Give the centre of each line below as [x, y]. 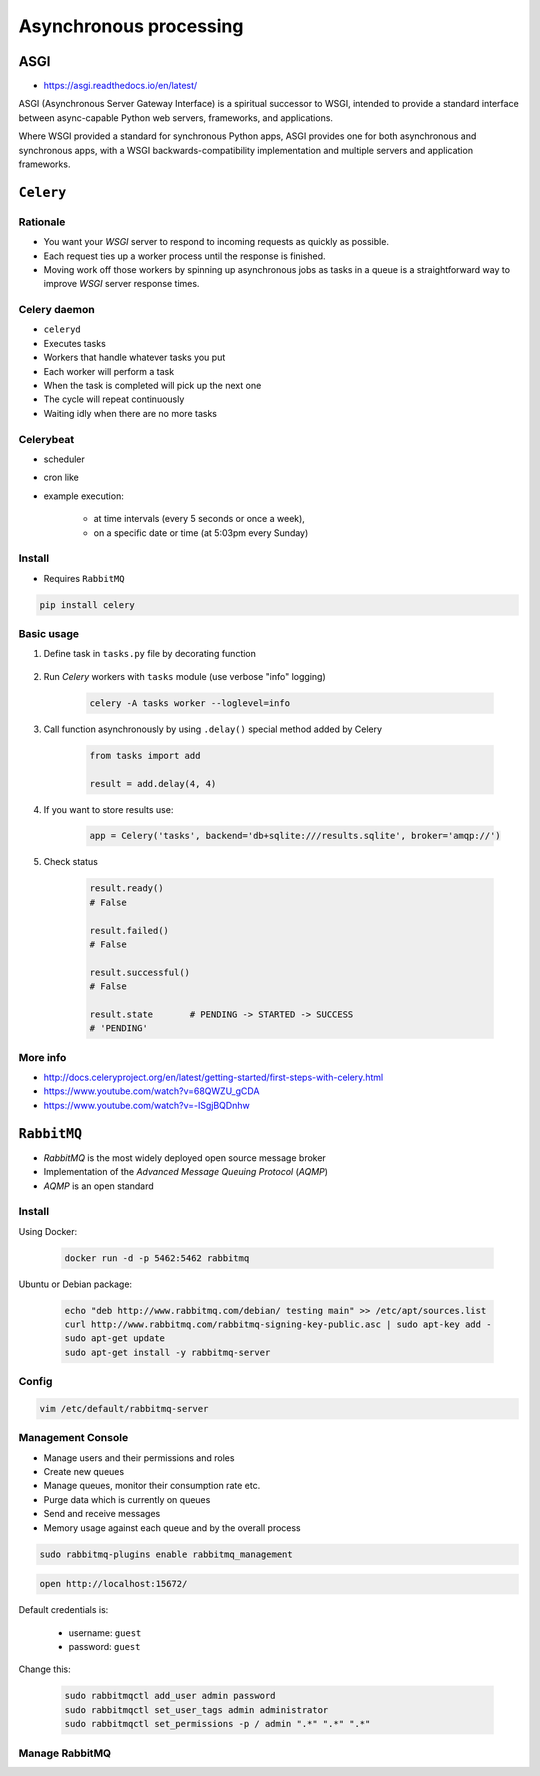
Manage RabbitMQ [65, 1753]
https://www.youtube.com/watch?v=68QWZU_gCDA [151, 1091]
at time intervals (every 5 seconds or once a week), [199, 519]
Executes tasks [75, 343]
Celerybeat [46, 439]
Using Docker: [48, 1231]
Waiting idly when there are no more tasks [130, 413]
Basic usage [49, 634]
